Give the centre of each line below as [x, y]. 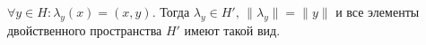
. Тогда [171, 11]
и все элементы [378, 11]
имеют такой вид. [232, 30]
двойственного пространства [85, 30]
